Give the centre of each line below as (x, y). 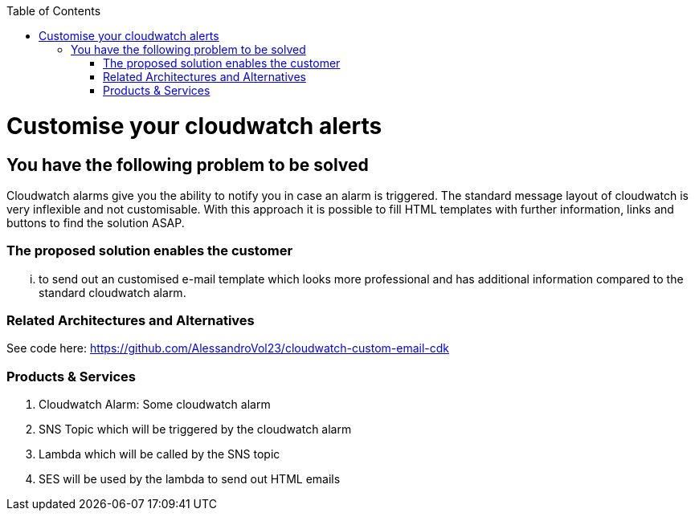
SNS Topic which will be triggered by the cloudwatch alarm (195, 429)
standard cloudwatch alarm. (112, 292)
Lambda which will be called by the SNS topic (159, 454)
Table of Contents (54, 11)
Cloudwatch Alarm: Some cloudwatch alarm (155, 405)
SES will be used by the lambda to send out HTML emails (190, 479)
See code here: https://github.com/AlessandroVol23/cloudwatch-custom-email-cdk (228, 348)
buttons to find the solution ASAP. (96, 222)
